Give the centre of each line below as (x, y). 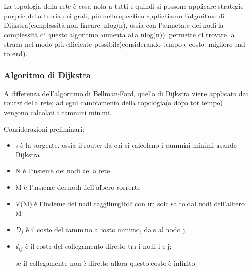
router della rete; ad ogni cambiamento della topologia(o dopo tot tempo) (113, 103)
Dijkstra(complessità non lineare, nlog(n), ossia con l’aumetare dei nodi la (114, 25)
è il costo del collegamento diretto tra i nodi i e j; (98, 246)
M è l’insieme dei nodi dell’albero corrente (78, 187)
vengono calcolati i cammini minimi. (58, 112)
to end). (16, 53)
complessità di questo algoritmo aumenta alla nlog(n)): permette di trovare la (119, 34)
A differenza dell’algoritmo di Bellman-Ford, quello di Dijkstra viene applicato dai (126, 93)
